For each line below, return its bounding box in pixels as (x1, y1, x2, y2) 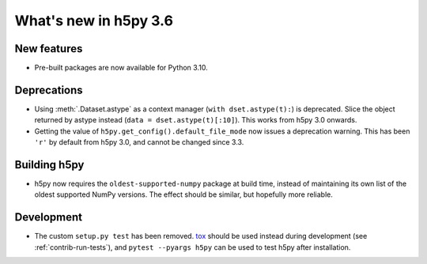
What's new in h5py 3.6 (14, 12, 174, 29)
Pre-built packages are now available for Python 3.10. (34, 63, 209, 73)
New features (14, 42, 83, 55)
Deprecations (14, 83, 83, 96)
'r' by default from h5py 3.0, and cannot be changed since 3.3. (34, 138, 244, 147)
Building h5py (14, 158, 85, 172)
